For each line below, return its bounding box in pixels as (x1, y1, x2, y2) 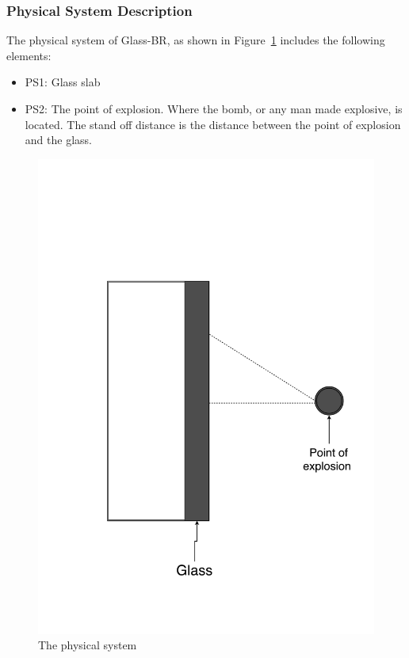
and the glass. (25, 131, 92, 148)
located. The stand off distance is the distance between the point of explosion (25, 116, 401, 132)
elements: (6, 47, 52, 63)
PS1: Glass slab (25, 74, 101, 90)
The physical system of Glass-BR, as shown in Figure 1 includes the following (6, 32, 385, 48)
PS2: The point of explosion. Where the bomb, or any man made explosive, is (25, 101, 403, 116)
